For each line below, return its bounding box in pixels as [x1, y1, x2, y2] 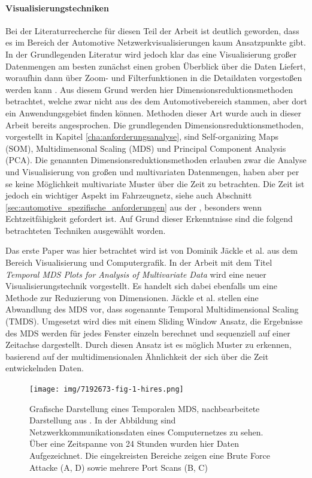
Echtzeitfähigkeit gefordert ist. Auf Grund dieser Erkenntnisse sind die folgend [5, 212, 293, 225]
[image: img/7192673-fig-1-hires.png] [29, 385, 184, 394]
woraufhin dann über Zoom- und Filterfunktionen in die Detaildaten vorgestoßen [5, 71, 302, 84]
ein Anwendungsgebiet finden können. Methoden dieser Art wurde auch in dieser [5, 106, 301, 119]
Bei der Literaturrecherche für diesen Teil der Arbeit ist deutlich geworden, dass [5, 24, 299, 37]
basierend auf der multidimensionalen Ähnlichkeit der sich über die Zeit [5, 350, 269, 362]
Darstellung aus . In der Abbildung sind [29, 414, 176, 426]
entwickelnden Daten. [5, 362, 84, 374]
